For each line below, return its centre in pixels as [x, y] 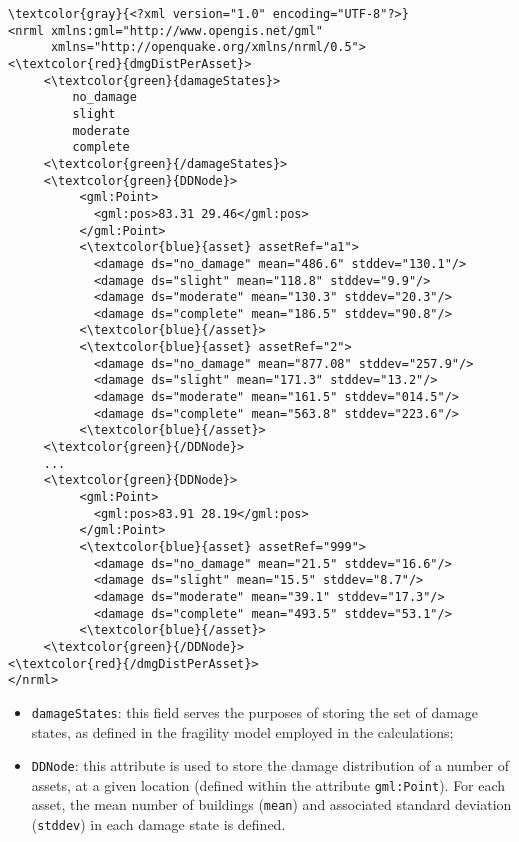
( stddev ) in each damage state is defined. [158, 824]
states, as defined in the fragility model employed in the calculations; [242, 731]
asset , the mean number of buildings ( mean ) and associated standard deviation [271, 804]
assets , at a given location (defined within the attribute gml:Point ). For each [268, 784]
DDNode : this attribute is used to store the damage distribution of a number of [270, 765]
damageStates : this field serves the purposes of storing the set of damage [255, 711]
